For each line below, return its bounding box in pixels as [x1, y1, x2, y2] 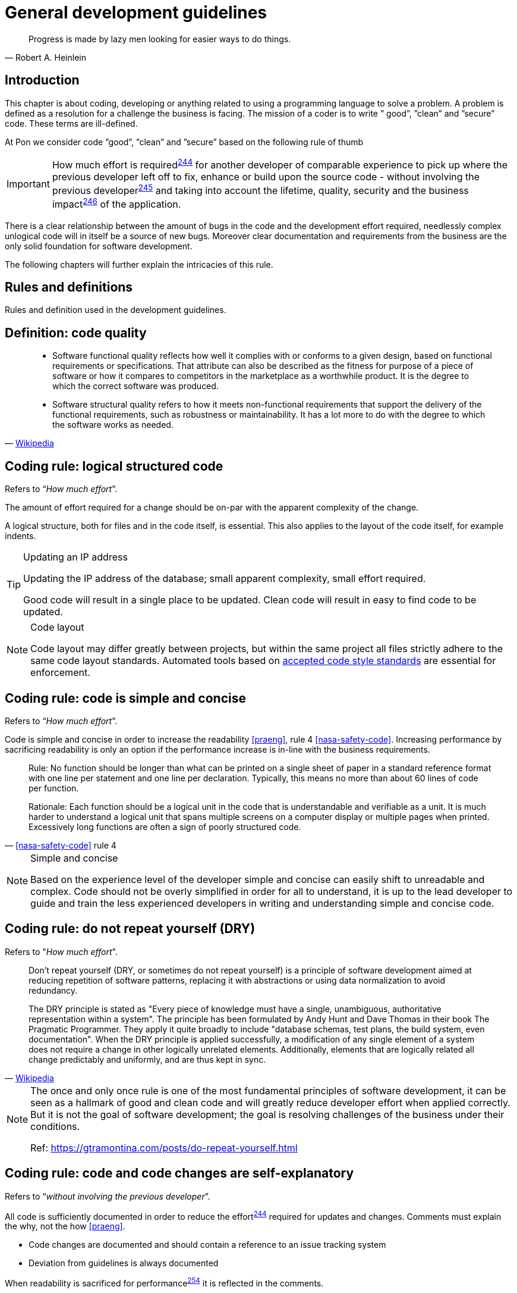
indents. [5, 531, 36, 541]
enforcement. [30, 666, 90, 679]
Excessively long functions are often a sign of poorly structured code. [29, 821, 301, 832]
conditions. [30, 1120, 80, 1132]
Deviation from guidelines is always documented [29, 1258, 219, 1269]
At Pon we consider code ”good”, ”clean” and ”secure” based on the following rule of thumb [5, 136, 364, 147]
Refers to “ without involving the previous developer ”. [5, 1191, 210, 1201]
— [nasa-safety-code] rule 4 [5, 840, 116, 850]
